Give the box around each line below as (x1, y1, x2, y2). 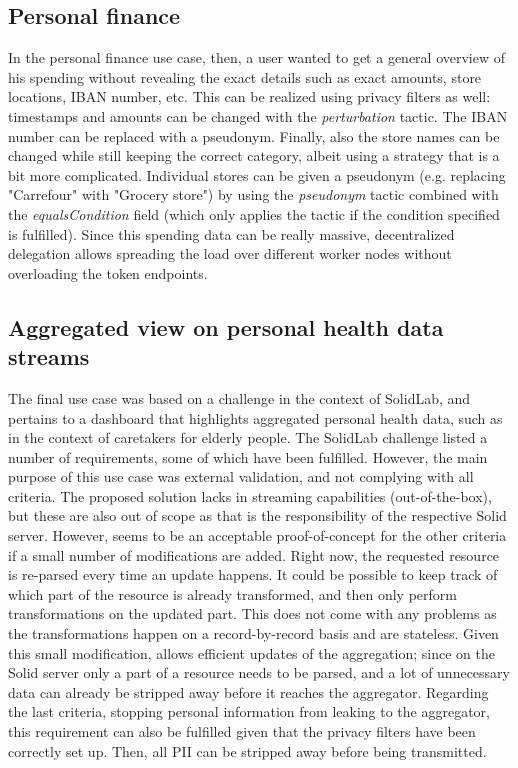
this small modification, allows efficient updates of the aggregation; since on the (8, 642, 495, 663)
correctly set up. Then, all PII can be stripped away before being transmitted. (8, 740, 487, 761)
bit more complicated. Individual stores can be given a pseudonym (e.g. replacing (8, 164, 506, 185)
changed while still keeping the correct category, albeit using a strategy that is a (8, 145, 500, 166)
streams (8, 341, 90, 372)
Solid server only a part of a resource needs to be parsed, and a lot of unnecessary (8, 662, 510, 683)
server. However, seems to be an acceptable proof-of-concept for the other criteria (8, 525, 507, 546)
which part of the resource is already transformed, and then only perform (8, 583, 457, 604)
